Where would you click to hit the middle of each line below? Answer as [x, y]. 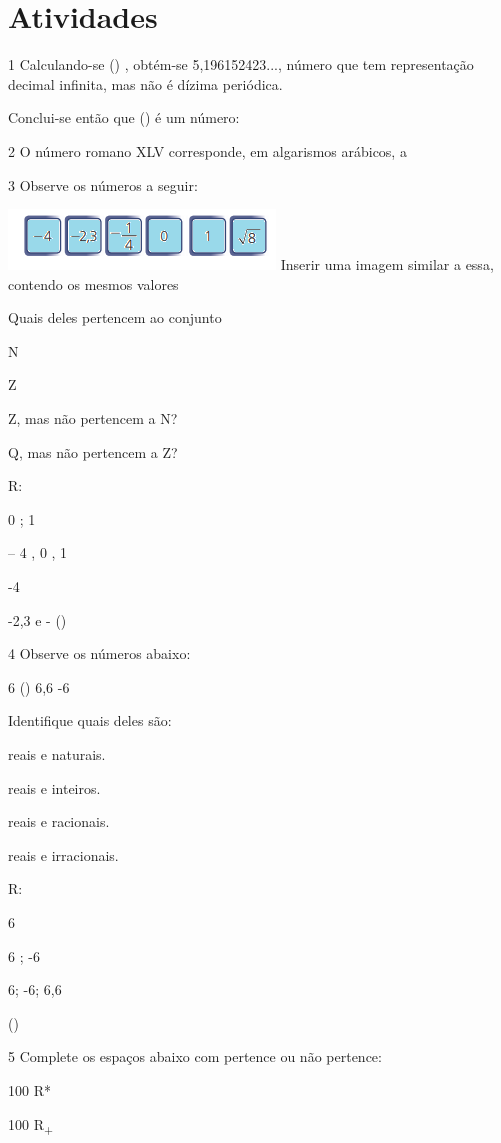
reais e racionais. [59, 821]
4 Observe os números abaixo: [99, 653]
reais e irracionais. [63, 854]
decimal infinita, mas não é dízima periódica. [145, 83]
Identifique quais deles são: [90, 720]
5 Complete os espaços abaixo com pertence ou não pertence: [195, 1056]
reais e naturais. [57, 754]
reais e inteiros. [54, 787]
